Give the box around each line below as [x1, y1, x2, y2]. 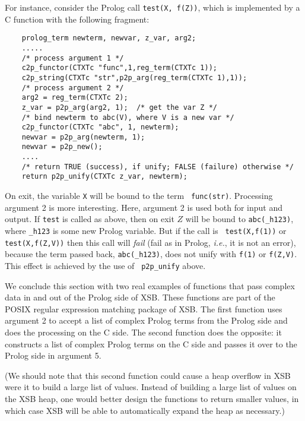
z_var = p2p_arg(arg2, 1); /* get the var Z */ [21, 103, 217, 112]
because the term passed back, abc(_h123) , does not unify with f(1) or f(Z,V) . [5, 248, 297, 260]
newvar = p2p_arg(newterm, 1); [21, 132, 145, 141]
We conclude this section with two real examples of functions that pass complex [5, 279, 295, 292]
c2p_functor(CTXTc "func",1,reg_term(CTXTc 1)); [21, 64, 217, 72]
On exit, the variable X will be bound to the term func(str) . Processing [5, 189, 273, 202]
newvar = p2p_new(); [21, 143, 103, 151]
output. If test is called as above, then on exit [5, 213, 174, 225]
